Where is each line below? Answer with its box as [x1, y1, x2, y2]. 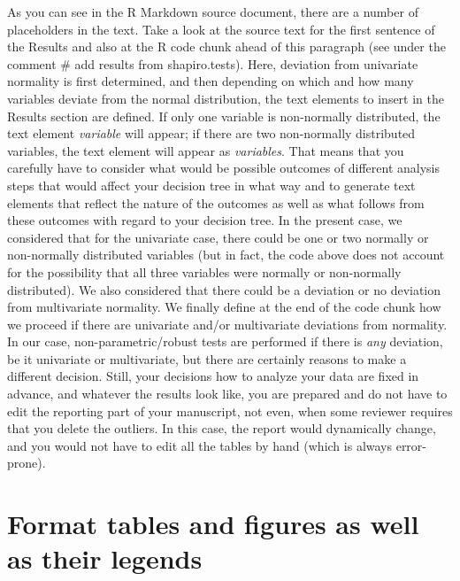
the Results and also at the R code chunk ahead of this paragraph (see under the [7, 37, 446, 56]
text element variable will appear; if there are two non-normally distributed [7, 124, 416, 143]
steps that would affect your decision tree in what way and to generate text [7, 175, 416, 194]
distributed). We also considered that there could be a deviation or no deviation [7, 280, 441, 298]
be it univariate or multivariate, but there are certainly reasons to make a [7, 349, 407, 368]
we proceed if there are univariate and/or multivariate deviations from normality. [7, 314, 448, 333]
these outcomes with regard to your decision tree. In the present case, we [7, 211, 402, 229]
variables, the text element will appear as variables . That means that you [7, 141, 404, 159]
